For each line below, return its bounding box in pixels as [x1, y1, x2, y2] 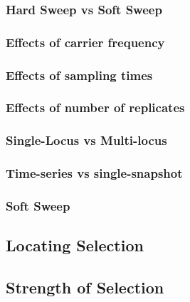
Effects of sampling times [6, 66, 153, 84]
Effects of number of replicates [6, 99, 185, 116]
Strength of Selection [6, 276, 164, 298]
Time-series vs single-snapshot [6, 164, 183, 182]
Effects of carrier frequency [6, 33, 165, 51]
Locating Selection [6, 234, 144, 256]
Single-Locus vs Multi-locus [6, 131, 167, 149]
